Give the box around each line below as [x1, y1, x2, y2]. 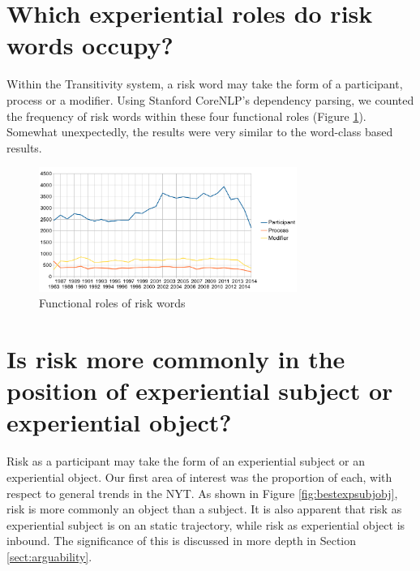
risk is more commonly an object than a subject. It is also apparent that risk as [6, 500, 402, 517]
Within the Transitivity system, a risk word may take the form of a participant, [6, 75, 403, 92]
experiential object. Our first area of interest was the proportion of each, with [6, 468, 392, 485]
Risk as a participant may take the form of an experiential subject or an [6, 453, 365, 470]
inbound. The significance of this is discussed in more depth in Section [6, 532, 357, 549]
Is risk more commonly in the [6, 342, 345, 376]
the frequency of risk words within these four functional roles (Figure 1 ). [6, 107, 366, 124]
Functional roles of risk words [39, 294, 186, 311]
